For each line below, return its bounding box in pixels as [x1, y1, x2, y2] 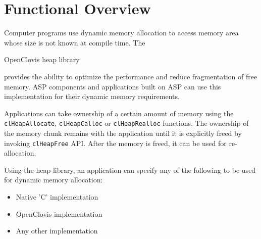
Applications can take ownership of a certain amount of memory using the [4, 108, 234, 118]
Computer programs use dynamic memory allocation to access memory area [4, 27, 239, 38]
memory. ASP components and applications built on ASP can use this [4, 81, 221, 91]
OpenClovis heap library [4, 54, 80, 65]
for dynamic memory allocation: [4, 174, 103, 185]
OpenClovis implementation [16, 208, 102, 219]
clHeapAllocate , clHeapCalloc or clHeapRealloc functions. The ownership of [4, 118, 249, 128]
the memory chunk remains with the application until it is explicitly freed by [4, 127, 242, 138]
